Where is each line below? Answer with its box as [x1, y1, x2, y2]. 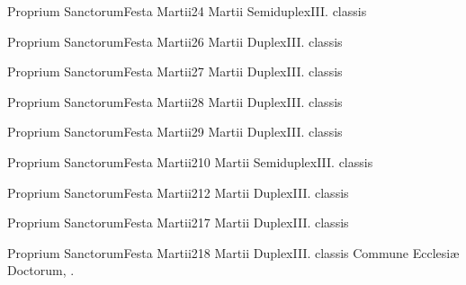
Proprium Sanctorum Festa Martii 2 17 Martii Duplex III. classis [7, 213, 349, 232]
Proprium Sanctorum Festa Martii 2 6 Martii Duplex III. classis [7, 31, 343, 50]
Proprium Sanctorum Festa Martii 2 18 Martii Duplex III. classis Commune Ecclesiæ [7, 243, 460, 262]
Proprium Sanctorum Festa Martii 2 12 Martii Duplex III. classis [7, 183, 349, 201]
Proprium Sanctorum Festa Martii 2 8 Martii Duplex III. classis [7, 92, 343, 111]
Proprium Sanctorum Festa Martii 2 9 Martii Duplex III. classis [7, 122, 343, 141]
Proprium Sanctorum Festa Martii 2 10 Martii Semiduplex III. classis [7, 152, 373, 171]
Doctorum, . [7, 261, 75, 280]
